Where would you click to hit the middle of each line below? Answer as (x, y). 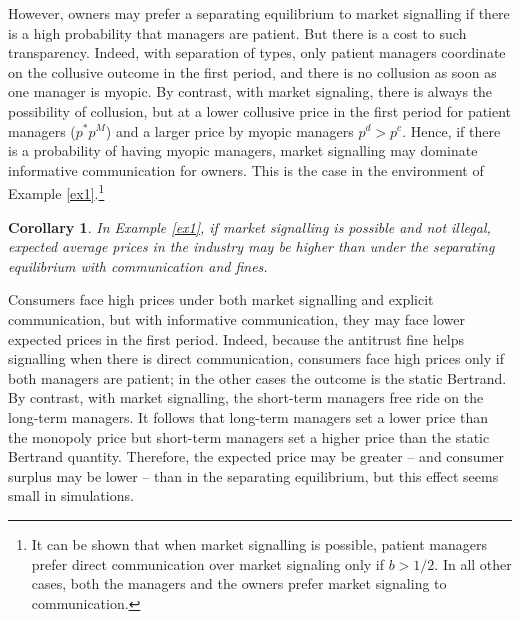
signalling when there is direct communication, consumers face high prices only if (256, 358)
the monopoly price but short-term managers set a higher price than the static (249, 436)
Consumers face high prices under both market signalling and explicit (221, 299)
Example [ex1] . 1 (56, 191)
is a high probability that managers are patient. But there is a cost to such (237, 32)
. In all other (473, 563)
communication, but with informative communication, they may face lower (237, 318)
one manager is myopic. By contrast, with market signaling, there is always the (250, 91)
